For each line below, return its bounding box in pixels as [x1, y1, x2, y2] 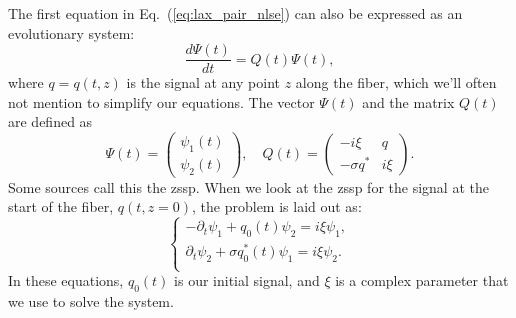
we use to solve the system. [8, 291, 174, 312]
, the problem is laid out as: [192, 196, 362, 217]
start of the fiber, [8, 196, 114, 217]
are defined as [8, 111, 93, 132]
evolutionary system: [8, 22, 135, 43]
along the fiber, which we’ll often [295, 72, 497, 93]
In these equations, [8, 270, 124, 291]
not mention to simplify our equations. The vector [8, 91, 315, 112]
